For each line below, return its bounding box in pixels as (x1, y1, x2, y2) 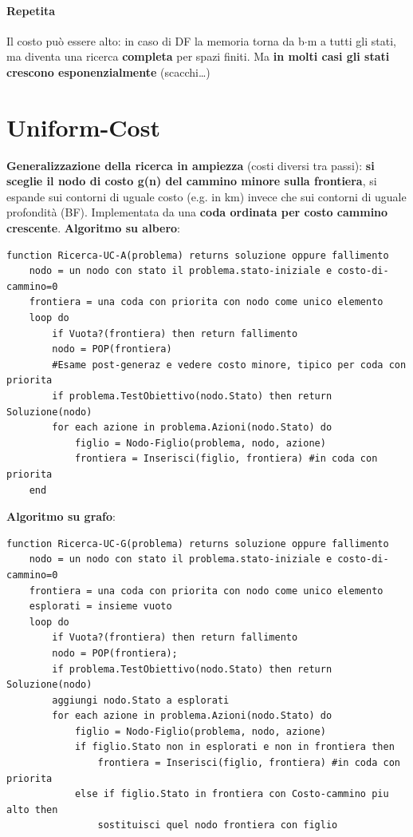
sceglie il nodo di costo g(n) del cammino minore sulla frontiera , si (6, 173, 377, 189)
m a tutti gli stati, (307, 32, 396, 49)
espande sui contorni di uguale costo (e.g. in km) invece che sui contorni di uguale (6, 188, 407, 204)
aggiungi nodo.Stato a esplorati (52, 694, 230, 706)
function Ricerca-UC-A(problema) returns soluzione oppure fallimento (6, 249, 389, 261)
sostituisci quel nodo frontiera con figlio (97, 819, 338, 831)
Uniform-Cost (6, 110, 160, 143)
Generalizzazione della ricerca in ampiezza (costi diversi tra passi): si (6, 157, 375, 173)
